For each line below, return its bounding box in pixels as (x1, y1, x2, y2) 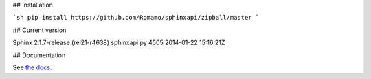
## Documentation (12, 51, 66, 59)
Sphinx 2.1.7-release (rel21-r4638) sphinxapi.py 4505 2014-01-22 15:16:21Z (12, 38, 225, 47)
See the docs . (12, 63, 52, 72)
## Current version (12, 26, 67, 34)
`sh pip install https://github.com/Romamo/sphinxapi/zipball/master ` (12, 14, 260, 22)
